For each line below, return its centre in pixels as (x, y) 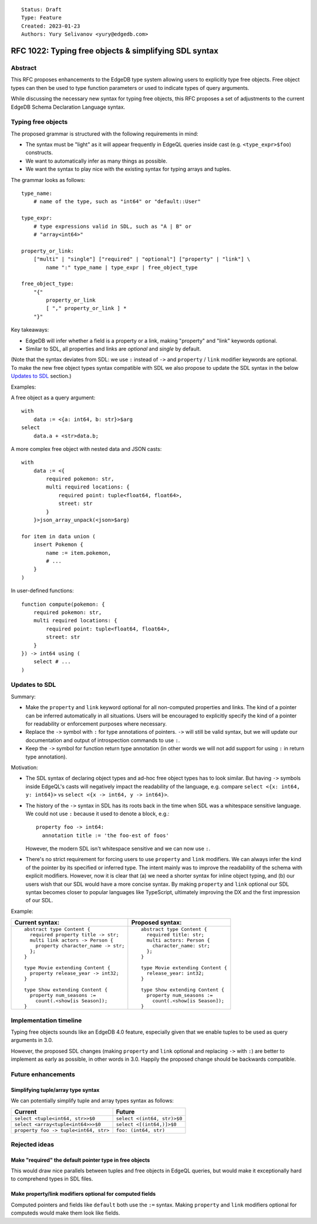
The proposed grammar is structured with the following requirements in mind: (105, 134)
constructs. (39, 153)
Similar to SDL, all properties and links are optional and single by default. (113, 349)
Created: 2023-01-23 (51, 26)
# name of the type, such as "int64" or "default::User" (117, 202)
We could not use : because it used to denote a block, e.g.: (97, 814)
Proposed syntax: (156, 923)
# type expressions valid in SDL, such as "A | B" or (112, 226)
